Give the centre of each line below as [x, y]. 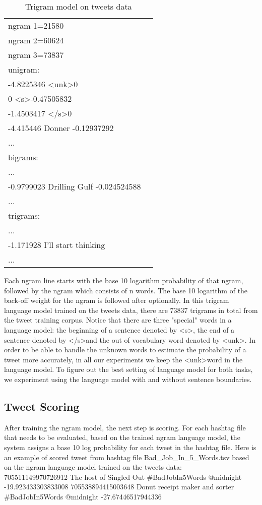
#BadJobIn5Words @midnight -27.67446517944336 [83, 496]
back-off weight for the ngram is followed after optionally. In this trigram [117, 300]
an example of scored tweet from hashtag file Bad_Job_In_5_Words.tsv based [127, 457]
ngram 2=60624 [36, 40]
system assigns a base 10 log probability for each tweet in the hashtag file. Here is [130, 447]
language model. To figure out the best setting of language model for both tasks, [128, 369]
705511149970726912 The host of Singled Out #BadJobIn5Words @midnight [123, 477]
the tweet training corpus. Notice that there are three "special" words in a [118, 320]
